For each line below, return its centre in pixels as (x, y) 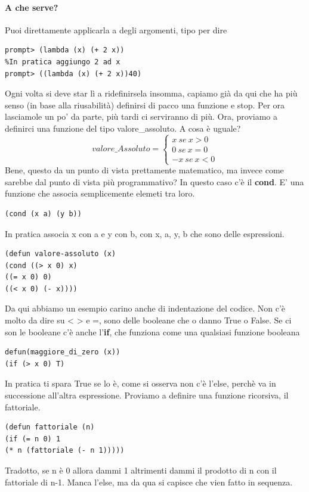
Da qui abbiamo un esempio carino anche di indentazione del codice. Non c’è (145, 308)
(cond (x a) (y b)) (43, 214)
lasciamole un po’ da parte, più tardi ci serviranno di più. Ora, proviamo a (141, 116)
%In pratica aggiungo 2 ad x (63, 62)
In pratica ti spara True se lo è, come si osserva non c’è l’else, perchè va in (140, 383)
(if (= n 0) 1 (33, 439)
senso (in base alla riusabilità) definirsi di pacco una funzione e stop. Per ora (145, 105)
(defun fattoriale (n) (50, 427)
